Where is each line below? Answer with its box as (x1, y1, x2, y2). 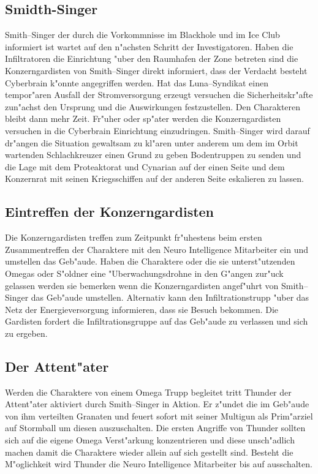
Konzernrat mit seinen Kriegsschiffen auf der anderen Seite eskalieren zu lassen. (5, 172, 304, 185)
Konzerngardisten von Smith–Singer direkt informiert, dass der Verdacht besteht (5, 64, 308, 77)
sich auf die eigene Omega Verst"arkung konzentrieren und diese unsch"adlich (5, 434, 295, 446)
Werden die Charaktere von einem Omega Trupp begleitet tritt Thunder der (5, 385, 292, 398)
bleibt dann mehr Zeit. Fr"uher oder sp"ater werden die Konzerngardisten (5, 112, 281, 125)
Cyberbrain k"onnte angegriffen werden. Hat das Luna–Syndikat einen (5, 76, 268, 89)
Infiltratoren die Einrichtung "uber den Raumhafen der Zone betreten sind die (5, 52, 298, 65)
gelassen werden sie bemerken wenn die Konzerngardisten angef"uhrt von (5, 279, 279, 292)
